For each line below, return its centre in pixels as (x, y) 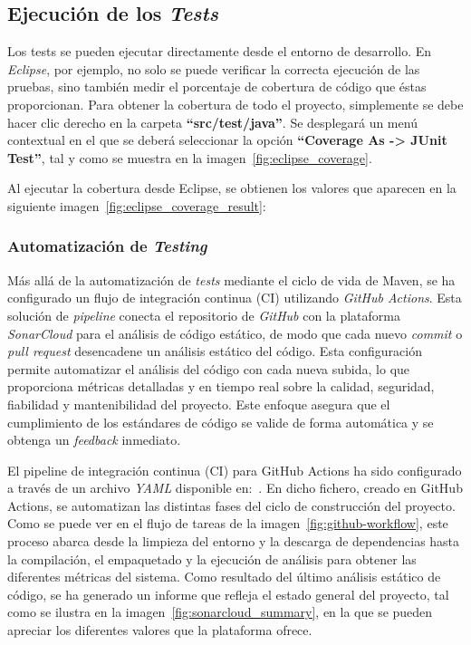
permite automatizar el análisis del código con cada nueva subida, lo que (209, 368)
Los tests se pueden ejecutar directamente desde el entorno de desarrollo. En (220, 51)
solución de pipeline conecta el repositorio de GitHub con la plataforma (204, 315)
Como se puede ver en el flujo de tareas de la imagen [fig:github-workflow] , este (228, 523)
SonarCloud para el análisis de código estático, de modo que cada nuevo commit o (235, 333)
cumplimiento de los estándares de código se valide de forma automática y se (221, 422)
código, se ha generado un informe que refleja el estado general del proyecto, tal (228, 594)
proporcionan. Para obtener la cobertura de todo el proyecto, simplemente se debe (235, 104)
